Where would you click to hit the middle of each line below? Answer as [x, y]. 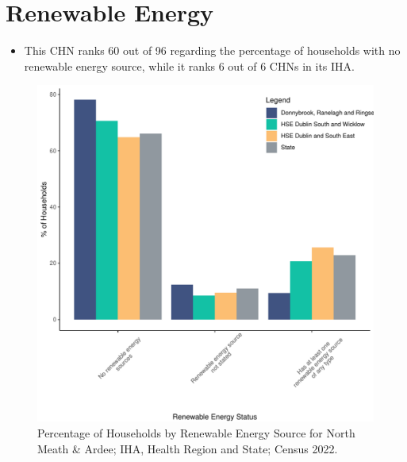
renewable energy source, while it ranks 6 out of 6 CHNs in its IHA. [189, 65]
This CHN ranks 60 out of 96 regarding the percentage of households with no [212, 50]
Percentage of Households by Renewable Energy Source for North [196, 432]
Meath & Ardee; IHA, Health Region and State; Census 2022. [188, 448]
